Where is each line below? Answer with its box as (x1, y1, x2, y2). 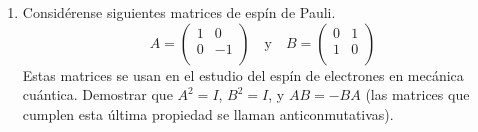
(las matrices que (365, 84, 470, 105)
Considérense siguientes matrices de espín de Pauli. (22, 2, 336, 22)
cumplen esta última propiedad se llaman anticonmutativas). (22, 103, 394, 124)
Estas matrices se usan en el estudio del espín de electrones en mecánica (22, 64, 464, 85)
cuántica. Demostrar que (22, 84, 173, 105)
